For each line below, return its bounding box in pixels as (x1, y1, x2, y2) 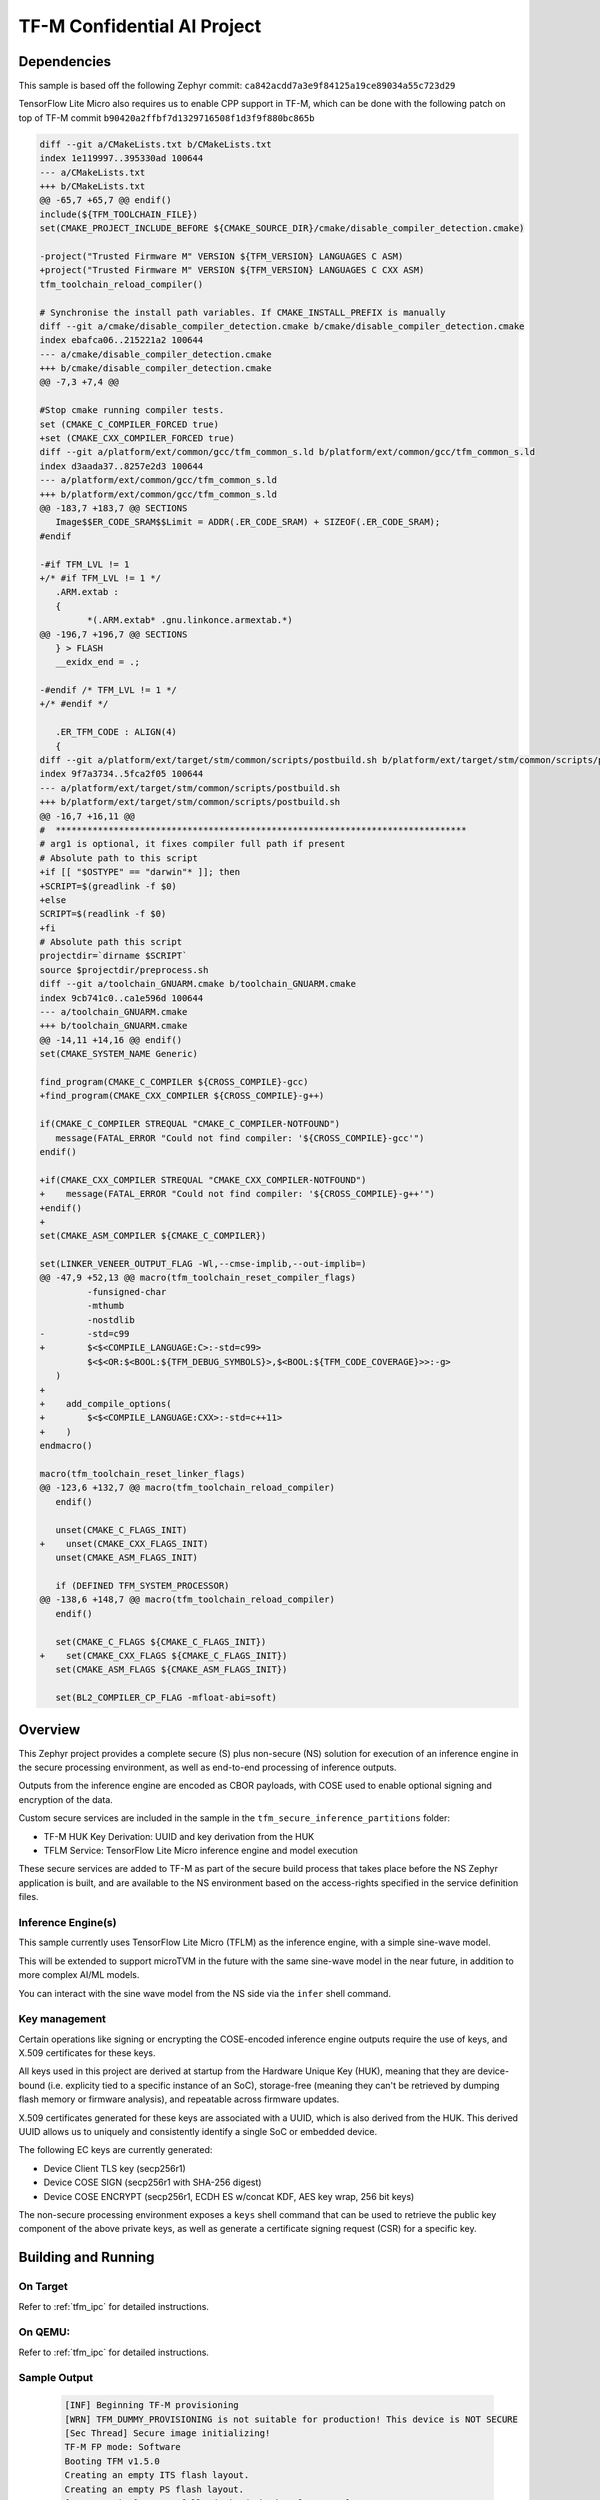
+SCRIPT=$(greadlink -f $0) (39, 880, 177, 892)
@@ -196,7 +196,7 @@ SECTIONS (39, 628, 188, 640)
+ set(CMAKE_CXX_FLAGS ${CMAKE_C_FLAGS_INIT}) (39, 1650, 288, 1662)
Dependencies (18, 53, 112, 70)
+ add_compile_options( (39, 1398, 172, 1409)
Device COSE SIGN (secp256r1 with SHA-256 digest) (43, 2176, 262, 2189)
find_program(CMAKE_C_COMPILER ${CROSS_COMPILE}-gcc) (39, 1076, 309, 1087)
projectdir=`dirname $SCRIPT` (39, 950, 188, 962)
